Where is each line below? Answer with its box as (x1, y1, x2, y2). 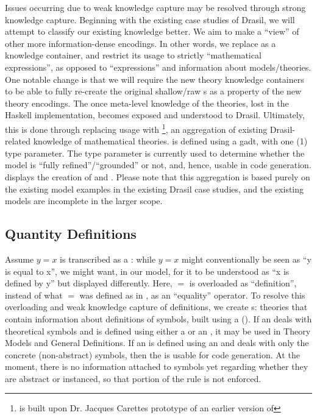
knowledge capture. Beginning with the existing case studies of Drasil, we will (5, 13, 295, 26)
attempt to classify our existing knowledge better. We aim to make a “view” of (5, 25, 299, 38)
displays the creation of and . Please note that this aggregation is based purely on (5, 170, 310, 183)
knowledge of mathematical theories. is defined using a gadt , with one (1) (33, 135, 308, 147)
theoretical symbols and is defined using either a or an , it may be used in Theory (5, 324, 311, 337)
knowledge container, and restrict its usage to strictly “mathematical (5, 49, 262, 62)
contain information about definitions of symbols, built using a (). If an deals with (5, 312, 312, 325)
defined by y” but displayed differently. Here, (5, 277, 173, 289)
